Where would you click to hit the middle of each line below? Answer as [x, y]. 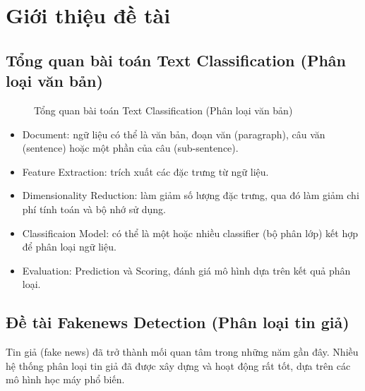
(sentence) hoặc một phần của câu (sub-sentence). [130, 148]
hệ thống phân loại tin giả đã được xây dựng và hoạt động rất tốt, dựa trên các [178, 365]
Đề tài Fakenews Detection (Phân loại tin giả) [178, 322]
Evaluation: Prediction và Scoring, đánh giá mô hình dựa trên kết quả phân [186, 270]
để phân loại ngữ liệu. [69, 247]
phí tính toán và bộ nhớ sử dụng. [94, 209]
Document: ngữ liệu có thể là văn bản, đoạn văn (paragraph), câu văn [174, 134]
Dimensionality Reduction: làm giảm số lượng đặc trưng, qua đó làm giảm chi [191, 195]
